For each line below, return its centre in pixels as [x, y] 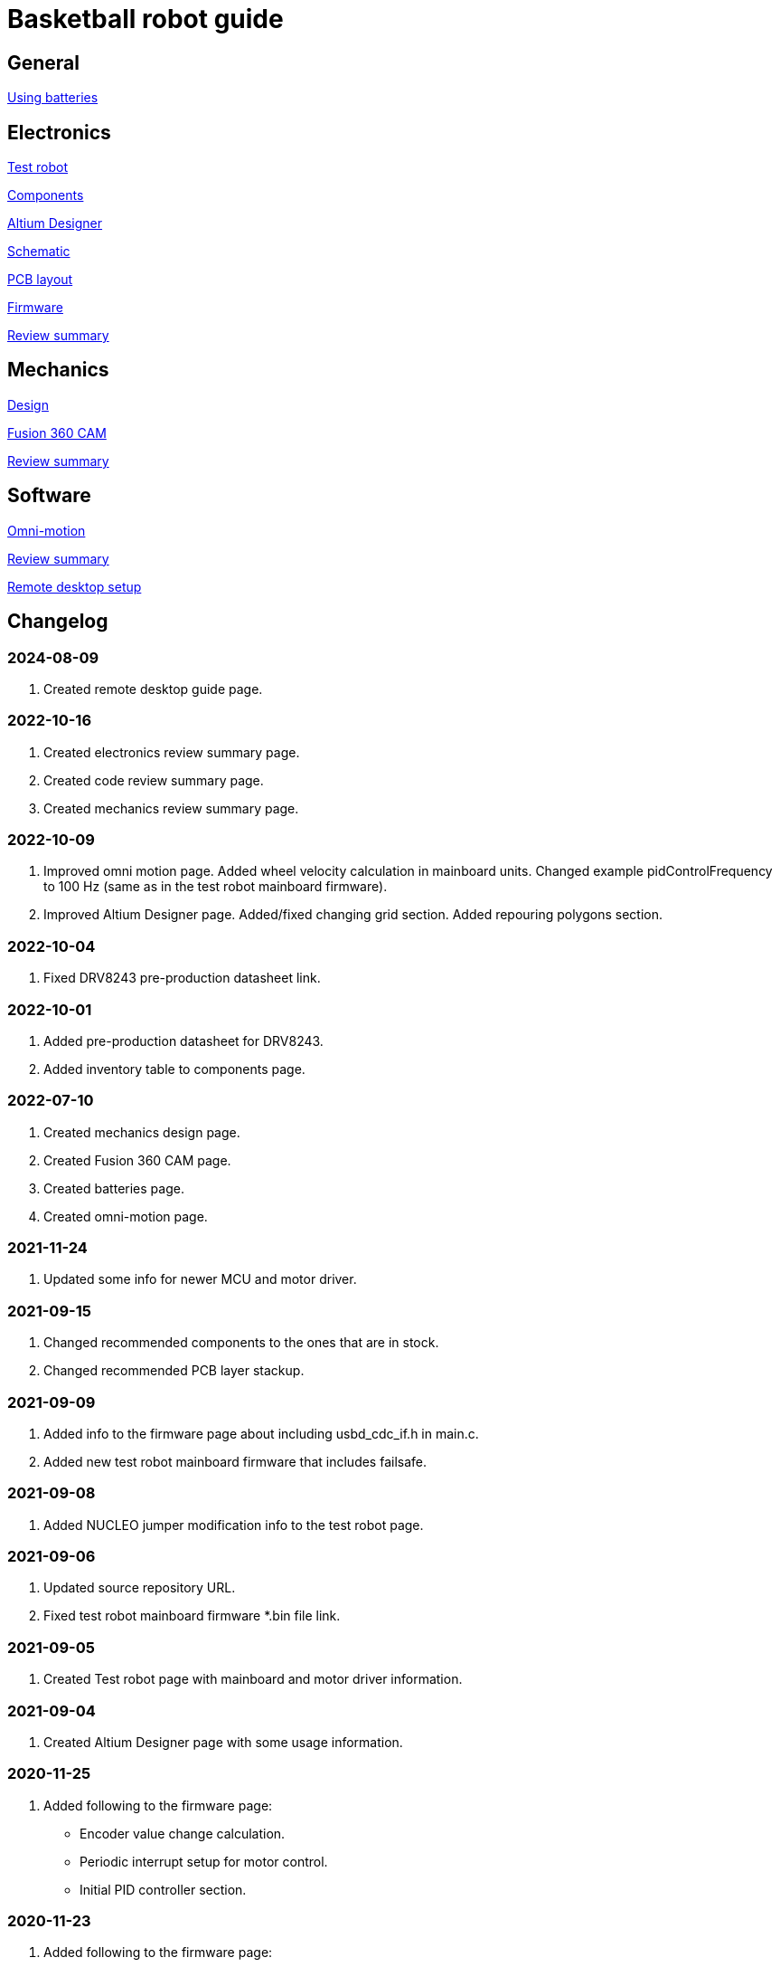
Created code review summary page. [154, 780]
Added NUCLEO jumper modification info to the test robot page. [234, 1525]
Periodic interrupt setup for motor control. [204, 1861]
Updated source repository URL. [140, 1588]
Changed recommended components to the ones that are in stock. [241, 1343]
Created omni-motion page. [126, 1216]
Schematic [39, 252]
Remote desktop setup [75, 586]
